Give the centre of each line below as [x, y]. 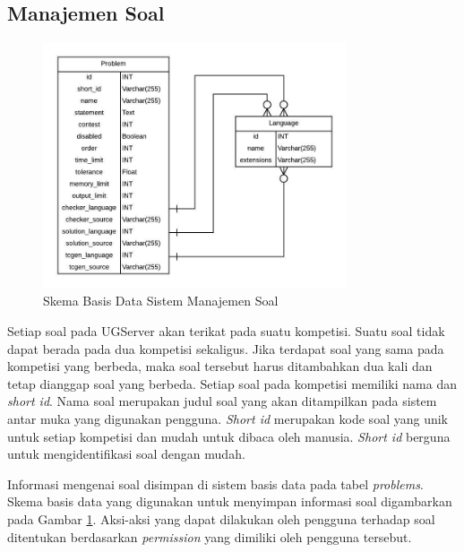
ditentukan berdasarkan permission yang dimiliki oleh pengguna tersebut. [210, 536]
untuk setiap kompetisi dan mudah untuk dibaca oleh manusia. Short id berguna [229, 436]
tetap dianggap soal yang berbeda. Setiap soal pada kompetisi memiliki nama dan [232, 383]
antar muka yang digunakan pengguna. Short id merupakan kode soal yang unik [228, 419]
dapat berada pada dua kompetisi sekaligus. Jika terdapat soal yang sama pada [226, 348]
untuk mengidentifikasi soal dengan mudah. [126, 454]
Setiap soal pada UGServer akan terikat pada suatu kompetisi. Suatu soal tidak [226, 331]
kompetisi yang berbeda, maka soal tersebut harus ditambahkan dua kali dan [220, 366]
